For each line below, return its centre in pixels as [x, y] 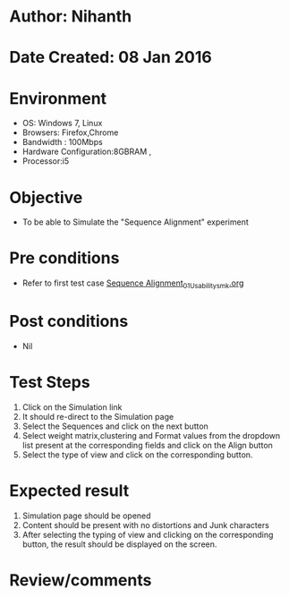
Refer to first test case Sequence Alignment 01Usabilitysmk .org [133, 284]
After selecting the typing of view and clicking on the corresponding [148, 534]
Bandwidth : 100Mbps [62, 142]
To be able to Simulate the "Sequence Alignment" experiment [135, 222]
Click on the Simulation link [72, 407]
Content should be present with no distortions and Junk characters [146, 525]
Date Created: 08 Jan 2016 [110, 58]
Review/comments [81, 580]
